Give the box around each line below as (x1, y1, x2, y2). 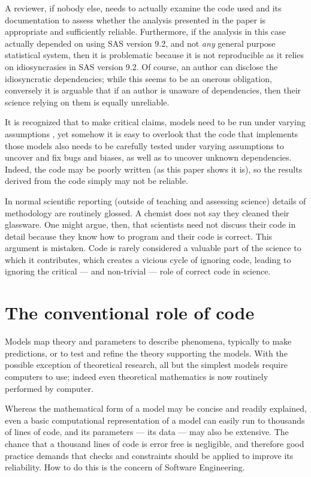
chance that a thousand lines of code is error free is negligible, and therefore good (5, 437, 304, 449)
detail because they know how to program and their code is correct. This (5, 230, 273, 242)
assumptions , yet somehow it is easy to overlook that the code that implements (5, 127, 298, 140)
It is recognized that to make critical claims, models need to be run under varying (5, 116, 306, 128)
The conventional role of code (5, 300, 255, 325)
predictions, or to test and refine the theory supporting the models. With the (5, 346, 288, 359)
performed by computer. (5, 382, 93, 394)
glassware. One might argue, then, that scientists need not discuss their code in (5, 218, 296, 231)
